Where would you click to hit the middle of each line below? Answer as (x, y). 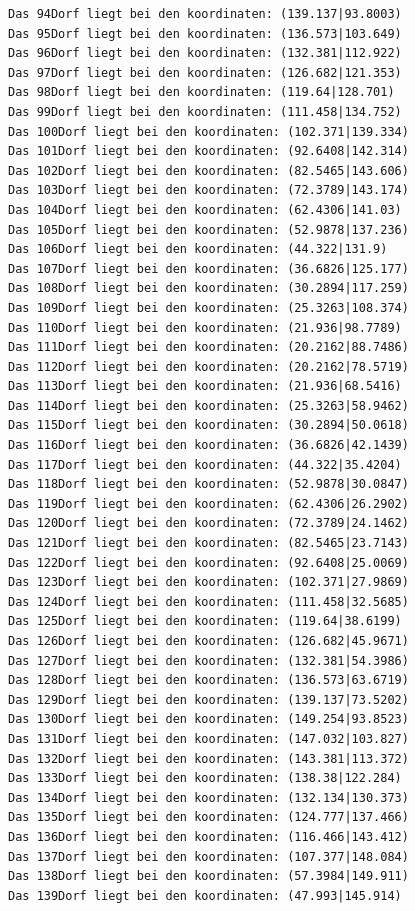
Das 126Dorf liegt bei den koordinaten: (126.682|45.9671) (208, 641)
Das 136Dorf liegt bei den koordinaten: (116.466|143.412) (208, 836)
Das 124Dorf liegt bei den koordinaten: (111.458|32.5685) (208, 601)
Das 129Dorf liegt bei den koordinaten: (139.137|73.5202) (208, 699)
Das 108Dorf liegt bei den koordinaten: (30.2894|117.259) (208, 288)
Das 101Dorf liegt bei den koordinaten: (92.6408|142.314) (208, 151)
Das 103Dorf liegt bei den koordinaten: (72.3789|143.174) (208, 190)
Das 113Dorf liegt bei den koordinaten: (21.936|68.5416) (205, 386)
